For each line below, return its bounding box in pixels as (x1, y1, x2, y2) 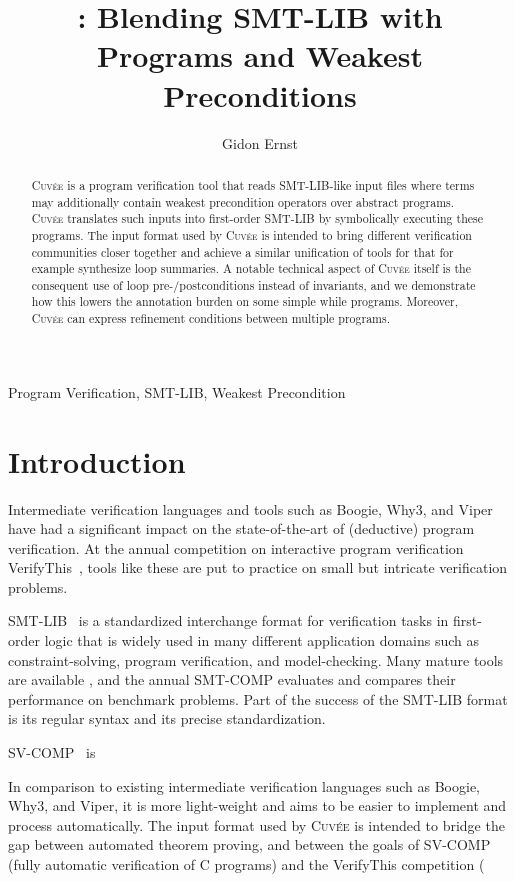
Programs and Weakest (97, 35, 423, 76)
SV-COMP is (8, 742, 96, 763)
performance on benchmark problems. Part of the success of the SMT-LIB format (8, 688, 508, 709)
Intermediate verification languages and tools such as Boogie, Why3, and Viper (8, 498, 493, 519)
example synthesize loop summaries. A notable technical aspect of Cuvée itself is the (31, 260, 471, 277)
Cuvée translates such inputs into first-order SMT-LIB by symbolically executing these (31, 210, 484, 227)
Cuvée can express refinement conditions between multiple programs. (31, 310, 390, 327)
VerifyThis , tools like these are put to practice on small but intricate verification (8, 557, 508, 578)
